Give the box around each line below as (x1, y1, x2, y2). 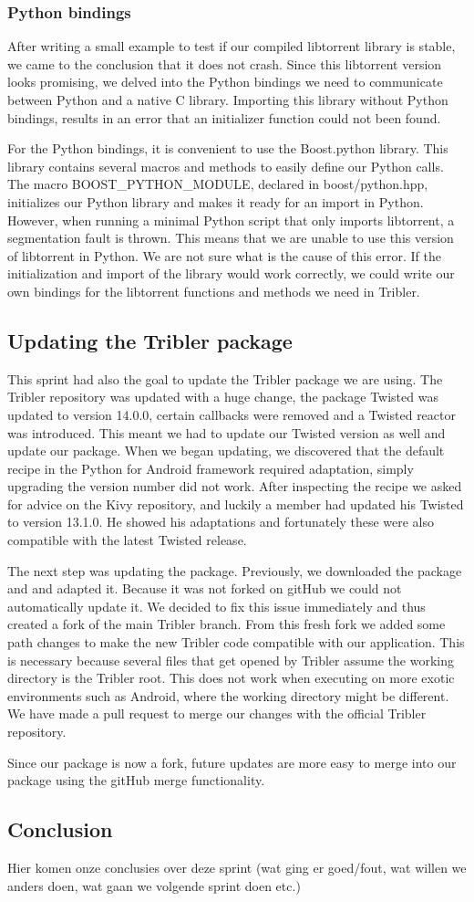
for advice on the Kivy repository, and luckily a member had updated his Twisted (7, 494, 464, 513)
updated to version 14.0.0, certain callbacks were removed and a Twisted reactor (7, 404, 456, 424)
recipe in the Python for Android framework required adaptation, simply (7, 458, 414, 477)
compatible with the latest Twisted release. (7, 530, 247, 550)
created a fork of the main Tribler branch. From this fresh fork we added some (7, 614, 446, 634)
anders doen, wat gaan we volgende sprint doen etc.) (7, 876, 301, 895)
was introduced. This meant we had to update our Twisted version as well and (7, 423, 446, 442)
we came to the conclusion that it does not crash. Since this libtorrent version (7, 54, 442, 73)
